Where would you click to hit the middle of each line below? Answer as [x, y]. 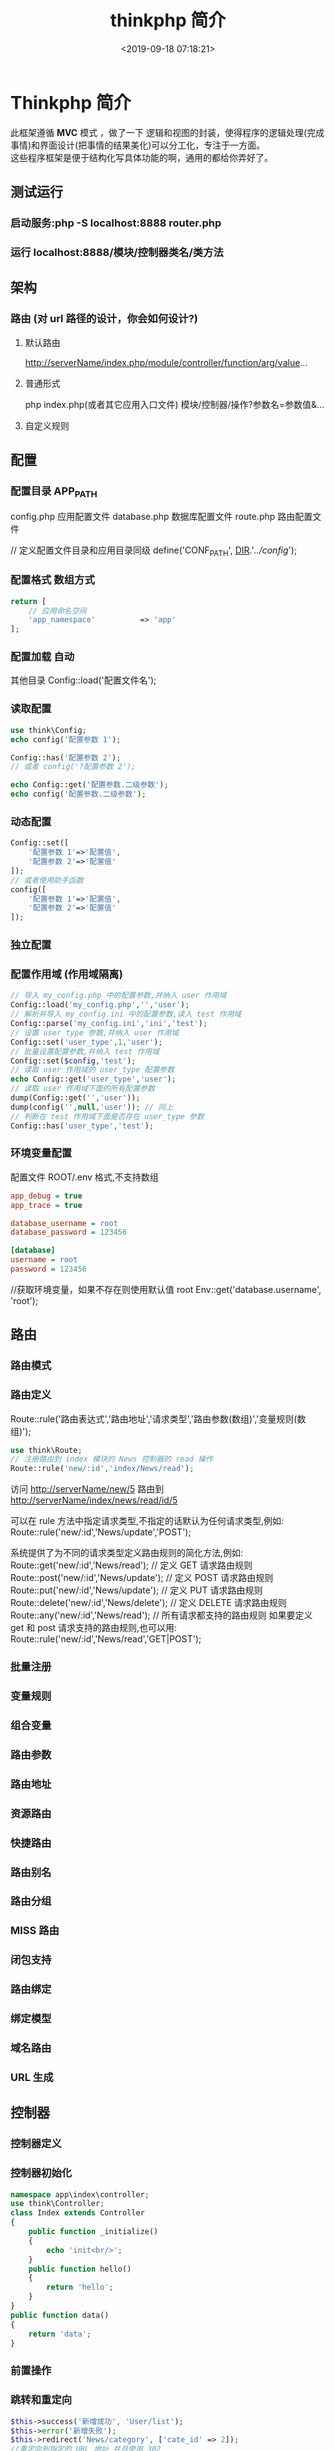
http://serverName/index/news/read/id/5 [94, 1500]
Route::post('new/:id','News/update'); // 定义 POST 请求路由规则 [142, 1578]
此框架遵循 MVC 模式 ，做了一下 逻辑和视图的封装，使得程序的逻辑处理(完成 [167, 132]
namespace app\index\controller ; [80, 2194]
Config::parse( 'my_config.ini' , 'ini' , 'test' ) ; [109, 1024]
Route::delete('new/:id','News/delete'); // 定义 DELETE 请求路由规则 [148, 1603]
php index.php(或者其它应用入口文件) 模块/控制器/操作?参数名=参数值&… [174, 404]
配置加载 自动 [42, 657]
